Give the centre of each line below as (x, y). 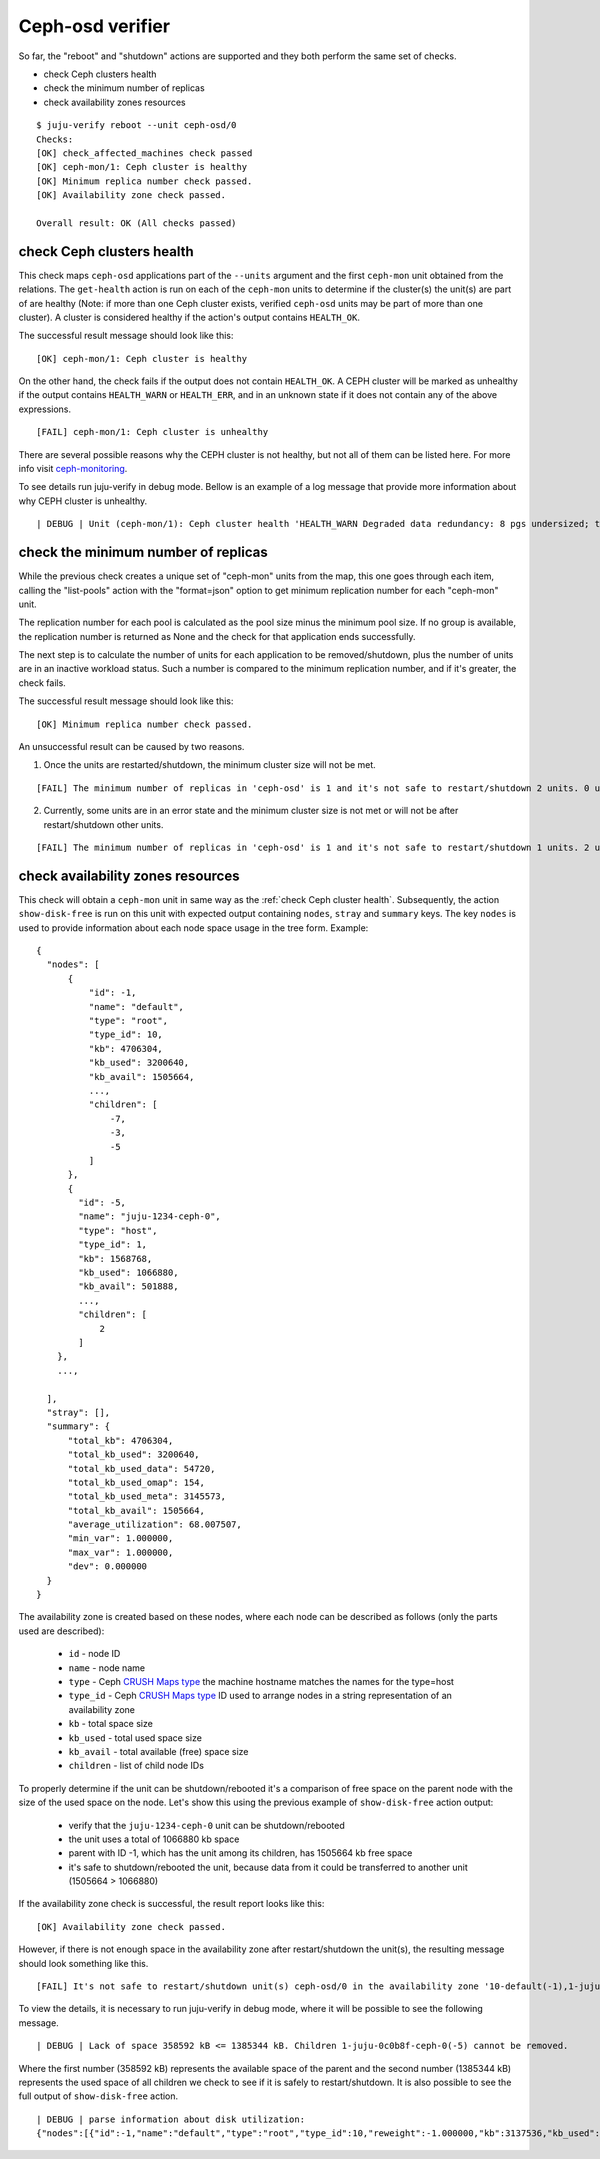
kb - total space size (111, 1724)
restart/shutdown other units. (103, 824)
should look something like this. (83, 1963)
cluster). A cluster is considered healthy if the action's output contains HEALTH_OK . (189, 317)
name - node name (106, 1667)
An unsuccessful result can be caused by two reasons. (131, 747)
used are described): (61, 1631)
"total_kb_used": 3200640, (133, 1454)
